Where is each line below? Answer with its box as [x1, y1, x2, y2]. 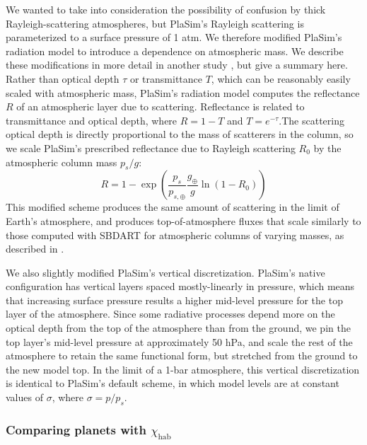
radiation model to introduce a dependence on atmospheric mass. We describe [6, 43, 344, 58]
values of [6, 390, 43, 405]
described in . [6, 241, 64, 256]
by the [313, 140, 342, 155]
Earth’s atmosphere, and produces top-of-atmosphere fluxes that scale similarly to [6, 213, 361, 228]
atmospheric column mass [6, 154, 117, 169]
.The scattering [279, 112, 344, 127]
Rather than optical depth [6, 71, 120, 86]
